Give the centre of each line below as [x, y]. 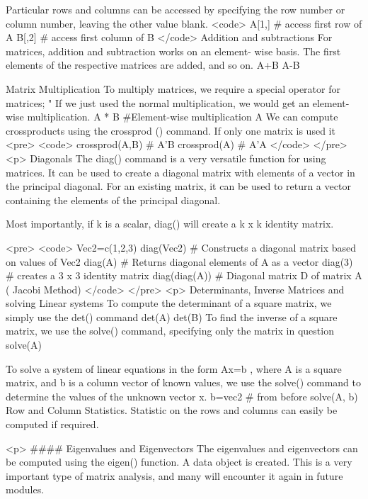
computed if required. [52, 424]
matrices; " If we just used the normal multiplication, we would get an [158, 102]
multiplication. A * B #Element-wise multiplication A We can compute [183, 117]
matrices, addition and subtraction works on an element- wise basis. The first [173, 51]
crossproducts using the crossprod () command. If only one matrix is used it [171, 130]
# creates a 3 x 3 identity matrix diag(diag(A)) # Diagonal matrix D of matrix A [184, 275]
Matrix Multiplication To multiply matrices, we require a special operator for [173, 88]
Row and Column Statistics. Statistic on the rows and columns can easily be [172, 410]
